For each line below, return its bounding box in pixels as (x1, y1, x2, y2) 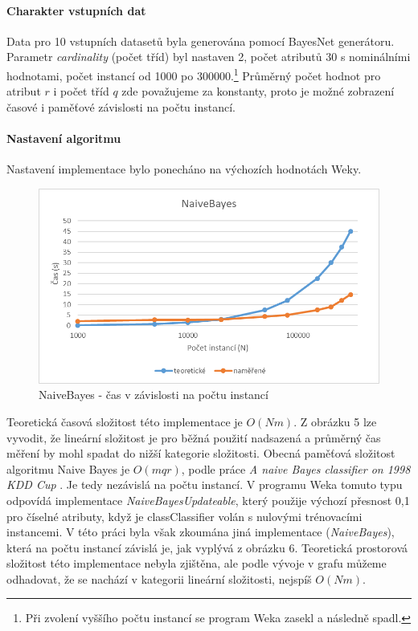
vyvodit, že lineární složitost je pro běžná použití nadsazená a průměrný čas (6, 429, 381, 446)
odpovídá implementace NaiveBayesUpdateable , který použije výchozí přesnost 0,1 (6, 491, 410, 508)
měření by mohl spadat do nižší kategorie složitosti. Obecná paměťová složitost (6, 445, 395, 462)
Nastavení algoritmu (6, 130, 121, 147)
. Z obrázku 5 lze (293, 413, 377, 429)
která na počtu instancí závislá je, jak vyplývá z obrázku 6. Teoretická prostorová (6, 539, 408, 556)
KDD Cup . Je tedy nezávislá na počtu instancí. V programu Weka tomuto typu (6, 476, 403, 493)
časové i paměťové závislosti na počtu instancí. (6, 98, 236, 115)
